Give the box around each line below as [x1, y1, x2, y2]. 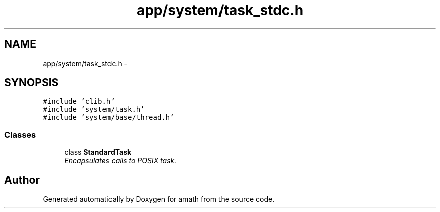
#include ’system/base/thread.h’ [43, 113, 174, 122]
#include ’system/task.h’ [43, 105, 145, 114]
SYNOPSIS [4, 76, 59, 89]
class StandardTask [64, 148, 132, 157]
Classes [4, 129, 36, 140]
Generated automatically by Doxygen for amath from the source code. [43, 195, 275, 204]
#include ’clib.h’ [43, 97, 115, 106]
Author [4, 173, 40, 186]
